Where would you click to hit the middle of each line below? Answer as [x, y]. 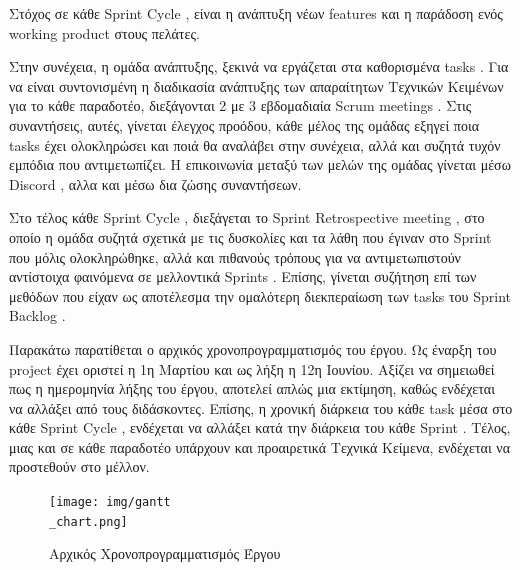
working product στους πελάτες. [104, 32]
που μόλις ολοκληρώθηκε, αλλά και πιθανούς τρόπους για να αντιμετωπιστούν [235, 256]
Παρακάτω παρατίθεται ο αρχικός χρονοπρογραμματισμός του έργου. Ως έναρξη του [253, 348]
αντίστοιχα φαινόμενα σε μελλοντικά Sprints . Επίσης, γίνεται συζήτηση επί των [243, 276]
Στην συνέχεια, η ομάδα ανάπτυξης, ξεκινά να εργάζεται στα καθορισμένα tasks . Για [259, 66]
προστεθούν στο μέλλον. [79, 466]
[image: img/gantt [110, 502]
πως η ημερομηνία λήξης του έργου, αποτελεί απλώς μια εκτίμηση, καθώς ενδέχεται [252, 388]
